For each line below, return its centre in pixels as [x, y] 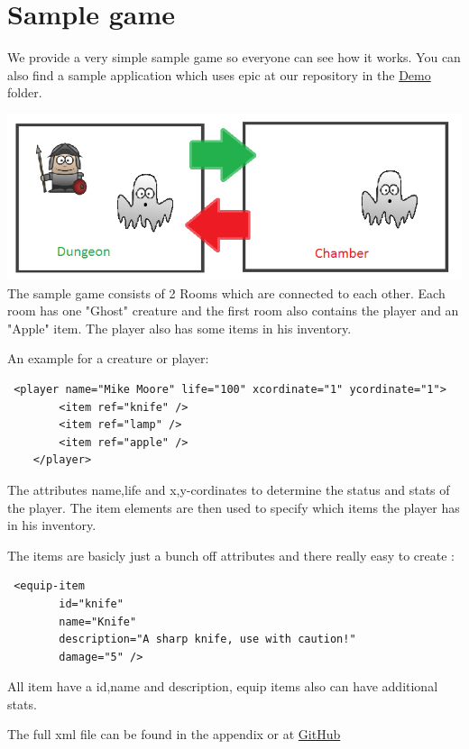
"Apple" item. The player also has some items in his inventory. [179, 328]
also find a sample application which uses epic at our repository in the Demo [219, 74]
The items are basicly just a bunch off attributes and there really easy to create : [231, 555]
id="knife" [91, 603]
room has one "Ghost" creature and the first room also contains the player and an [233, 311]
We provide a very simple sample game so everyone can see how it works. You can [234, 57]
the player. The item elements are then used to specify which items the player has [234, 507]
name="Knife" [98, 621]
